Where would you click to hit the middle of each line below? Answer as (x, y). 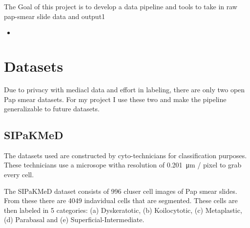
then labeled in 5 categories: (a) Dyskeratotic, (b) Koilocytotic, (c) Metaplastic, (123, 210)
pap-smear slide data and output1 (55, 16)
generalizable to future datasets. (52, 109)
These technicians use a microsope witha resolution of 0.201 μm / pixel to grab (123, 165)
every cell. (19, 175)
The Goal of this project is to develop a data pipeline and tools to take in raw (121, 6)
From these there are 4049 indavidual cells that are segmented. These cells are (121, 200)
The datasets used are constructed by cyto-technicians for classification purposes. (125, 155)
